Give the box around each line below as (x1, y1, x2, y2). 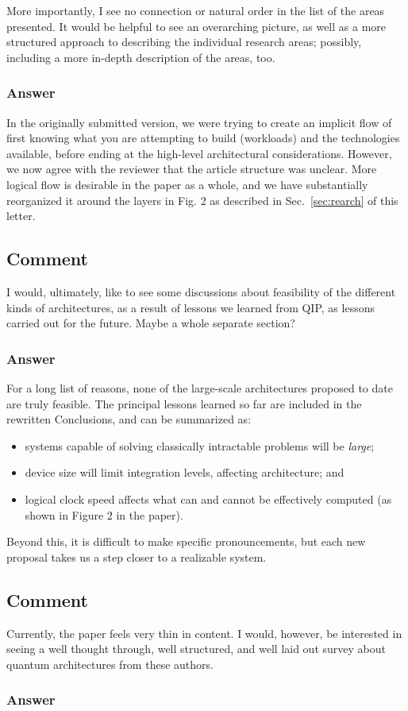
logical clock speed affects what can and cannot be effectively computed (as (25, 490, 392, 507)
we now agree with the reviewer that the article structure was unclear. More (6, 160, 377, 177)
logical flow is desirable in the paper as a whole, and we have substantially (6, 176, 368, 192)
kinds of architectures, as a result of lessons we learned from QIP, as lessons (6, 299, 375, 315)
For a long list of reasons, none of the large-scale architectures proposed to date (6, 379, 393, 396)
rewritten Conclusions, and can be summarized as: (6, 411, 252, 427)
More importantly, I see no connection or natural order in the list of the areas (6, 2, 385, 18)
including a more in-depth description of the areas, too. (6, 48, 275, 65)
